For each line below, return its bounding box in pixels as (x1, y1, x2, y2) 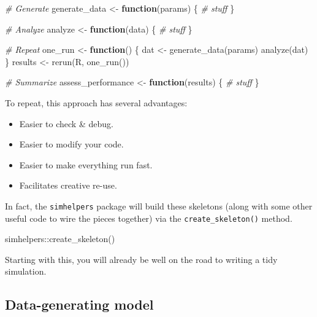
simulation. (5, 265, 47, 278)
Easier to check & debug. (19, 117, 113, 130)
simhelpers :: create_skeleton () (5, 232, 115, 245)
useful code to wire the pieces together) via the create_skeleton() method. (5, 211, 292, 224)
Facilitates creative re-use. (19, 179, 117, 192)
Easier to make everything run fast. (19, 158, 153, 171)
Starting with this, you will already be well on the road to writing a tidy (5, 252, 278, 265)
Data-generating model (5, 295, 154, 314)
